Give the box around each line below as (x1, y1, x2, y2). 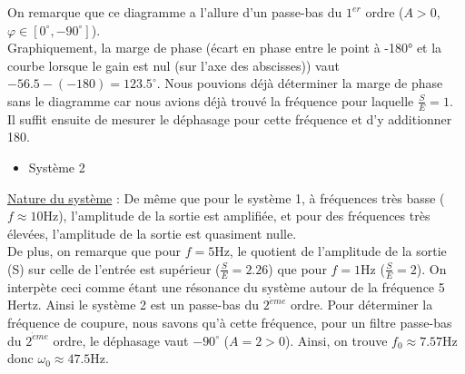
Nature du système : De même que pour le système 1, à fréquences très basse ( (7, 188, 445, 207)
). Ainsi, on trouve (284, 330, 388, 349)
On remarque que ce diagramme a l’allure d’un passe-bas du (7, 3, 342, 21)
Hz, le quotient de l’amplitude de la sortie (214, 241, 447, 261)
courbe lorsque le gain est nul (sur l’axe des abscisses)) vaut (7, 55, 340, 74)
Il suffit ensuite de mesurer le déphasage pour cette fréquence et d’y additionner (7, 109, 452, 128)
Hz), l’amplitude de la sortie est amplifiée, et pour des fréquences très (43, 206, 430, 225)
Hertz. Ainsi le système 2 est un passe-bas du (7, 295, 260, 314)
